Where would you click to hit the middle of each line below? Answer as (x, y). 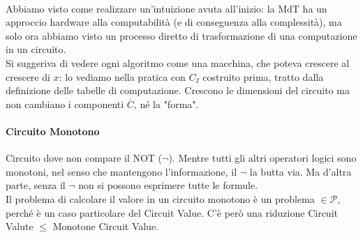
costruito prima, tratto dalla (263, 76)
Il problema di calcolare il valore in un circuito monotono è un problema (160, 198)
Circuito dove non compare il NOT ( (84, 158)
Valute (20, 226)
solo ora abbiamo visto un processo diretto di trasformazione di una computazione (181, 35)
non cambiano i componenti (65, 104)
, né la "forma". (166, 104)
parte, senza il (36, 185)
